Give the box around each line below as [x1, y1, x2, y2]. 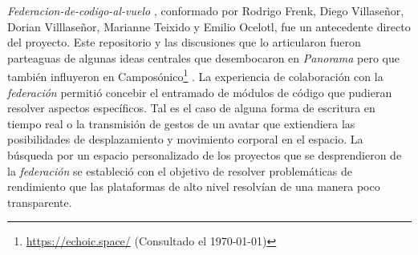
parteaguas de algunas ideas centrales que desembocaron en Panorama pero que [7, 49, 400, 66]
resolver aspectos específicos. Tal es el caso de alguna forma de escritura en [7, 99, 375, 116]
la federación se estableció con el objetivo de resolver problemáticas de [7, 162, 352, 179]
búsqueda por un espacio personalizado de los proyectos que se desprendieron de [7, 147, 402, 163]
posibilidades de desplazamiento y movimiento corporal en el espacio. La [7, 131, 363, 148]
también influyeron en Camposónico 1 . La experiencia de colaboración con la [7, 66, 384, 85]
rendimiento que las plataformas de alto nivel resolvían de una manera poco [7, 178, 380, 195]
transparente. [7, 193, 72, 210]
